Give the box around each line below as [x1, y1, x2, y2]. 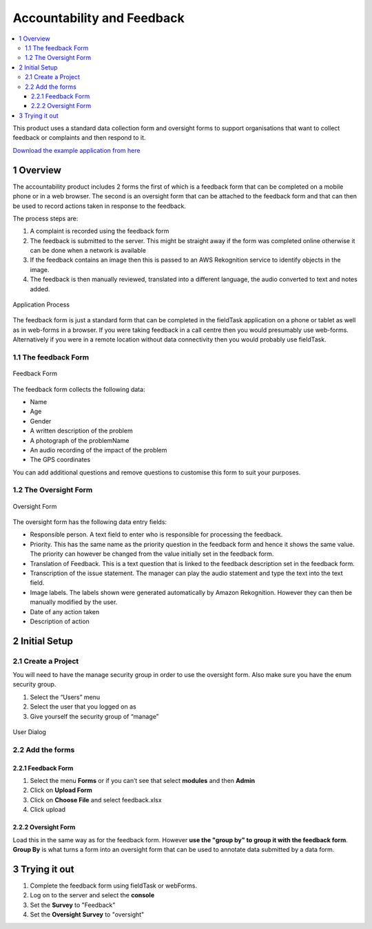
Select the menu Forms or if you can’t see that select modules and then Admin [30, 777, 255, 784]
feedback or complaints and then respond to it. [12, 134, 146, 142]
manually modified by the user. [30, 598, 118, 606]
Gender [30, 417, 52, 425]
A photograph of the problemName [30, 436, 130, 444]
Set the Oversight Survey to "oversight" [30, 910, 145, 919]
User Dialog [12, 728, 46, 736]
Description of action [30, 617, 90, 625]
